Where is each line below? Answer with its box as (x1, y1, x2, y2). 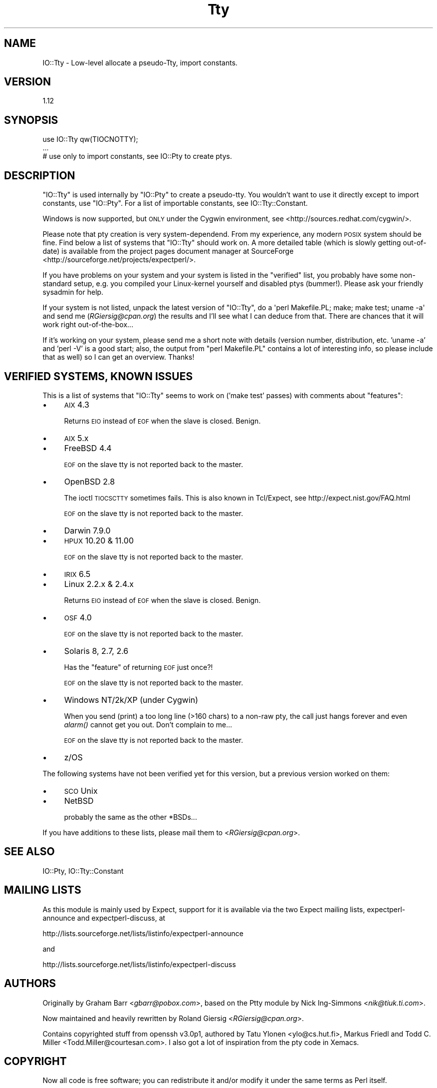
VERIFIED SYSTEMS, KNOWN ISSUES (4, 370, 193, 383)
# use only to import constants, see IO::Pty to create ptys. (42, 152, 232, 161)
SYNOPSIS (4, 113, 58, 126)
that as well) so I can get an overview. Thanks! (42, 353, 195, 362)
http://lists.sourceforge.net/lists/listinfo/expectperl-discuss (42, 960, 236, 969)
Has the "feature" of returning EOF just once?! (64, 662, 213, 671)
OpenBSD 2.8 (64, 476, 115, 487)
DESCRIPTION (4, 169, 75, 182)
